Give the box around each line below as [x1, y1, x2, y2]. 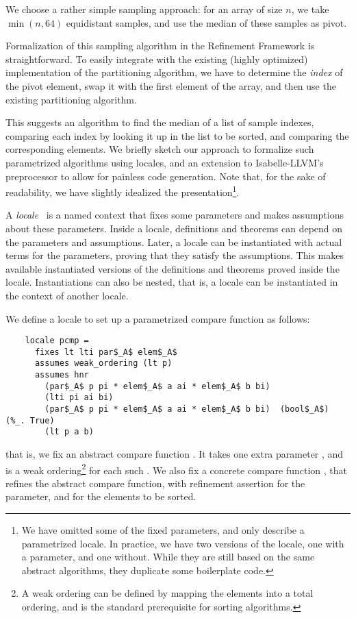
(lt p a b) [44, 427, 94, 437]
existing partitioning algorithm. [5, 92, 137, 106]
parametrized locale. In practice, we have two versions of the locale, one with [21, 536, 344, 550]
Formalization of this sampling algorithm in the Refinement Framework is [5, 38, 315, 53]
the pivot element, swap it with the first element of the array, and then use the [5, 78, 336, 92]
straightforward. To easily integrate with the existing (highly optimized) [5, 51, 308, 66]
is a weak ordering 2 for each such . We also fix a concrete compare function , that [5, 460, 347, 477]
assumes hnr [34, 370, 89, 380]
